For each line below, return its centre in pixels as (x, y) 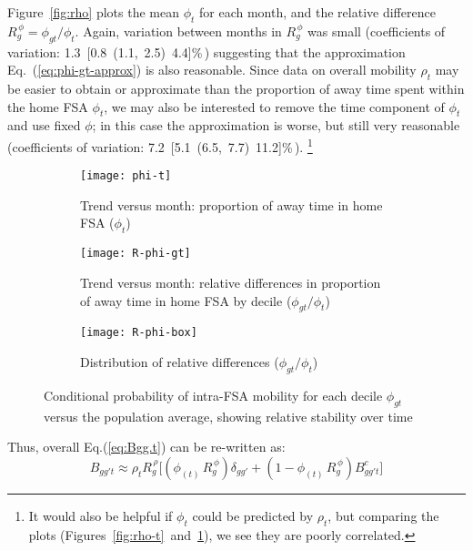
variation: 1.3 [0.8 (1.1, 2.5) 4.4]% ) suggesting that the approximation (206, 51)
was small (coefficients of (377, 31)
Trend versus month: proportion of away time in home (231, 204)
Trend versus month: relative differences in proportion (231, 282)
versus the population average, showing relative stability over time (228, 416)
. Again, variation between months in (178, 31)
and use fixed (44, 125)
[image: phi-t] (126, 176)
